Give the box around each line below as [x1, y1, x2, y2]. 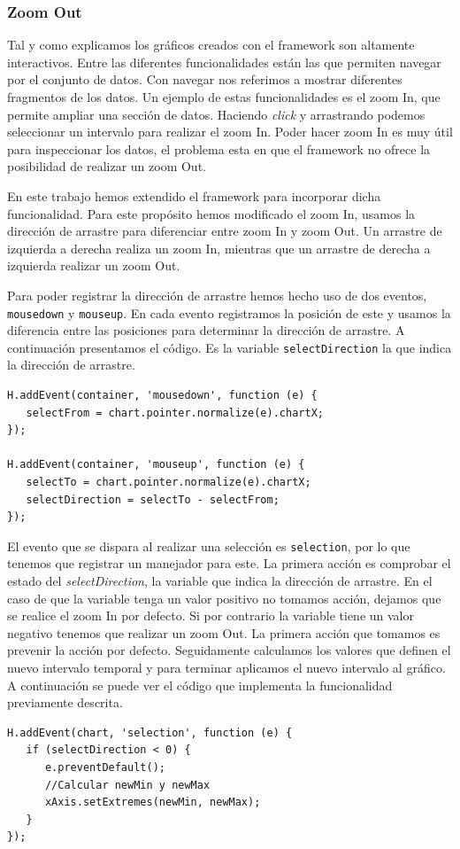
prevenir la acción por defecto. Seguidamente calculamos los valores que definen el [7, 641, 451, 659]
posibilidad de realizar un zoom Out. [7, 157, 206, 175]
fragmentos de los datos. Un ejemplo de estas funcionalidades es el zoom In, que [7, 88, 441, 105]
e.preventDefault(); [44, 760, 165, 774]
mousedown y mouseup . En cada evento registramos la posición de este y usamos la [7, 303, 451, 322]
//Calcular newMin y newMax [44, 778, 211, 791]
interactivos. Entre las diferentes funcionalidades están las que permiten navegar [7, 52, 441, 71]
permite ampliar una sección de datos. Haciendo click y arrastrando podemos [7, 105, 425, 123]
